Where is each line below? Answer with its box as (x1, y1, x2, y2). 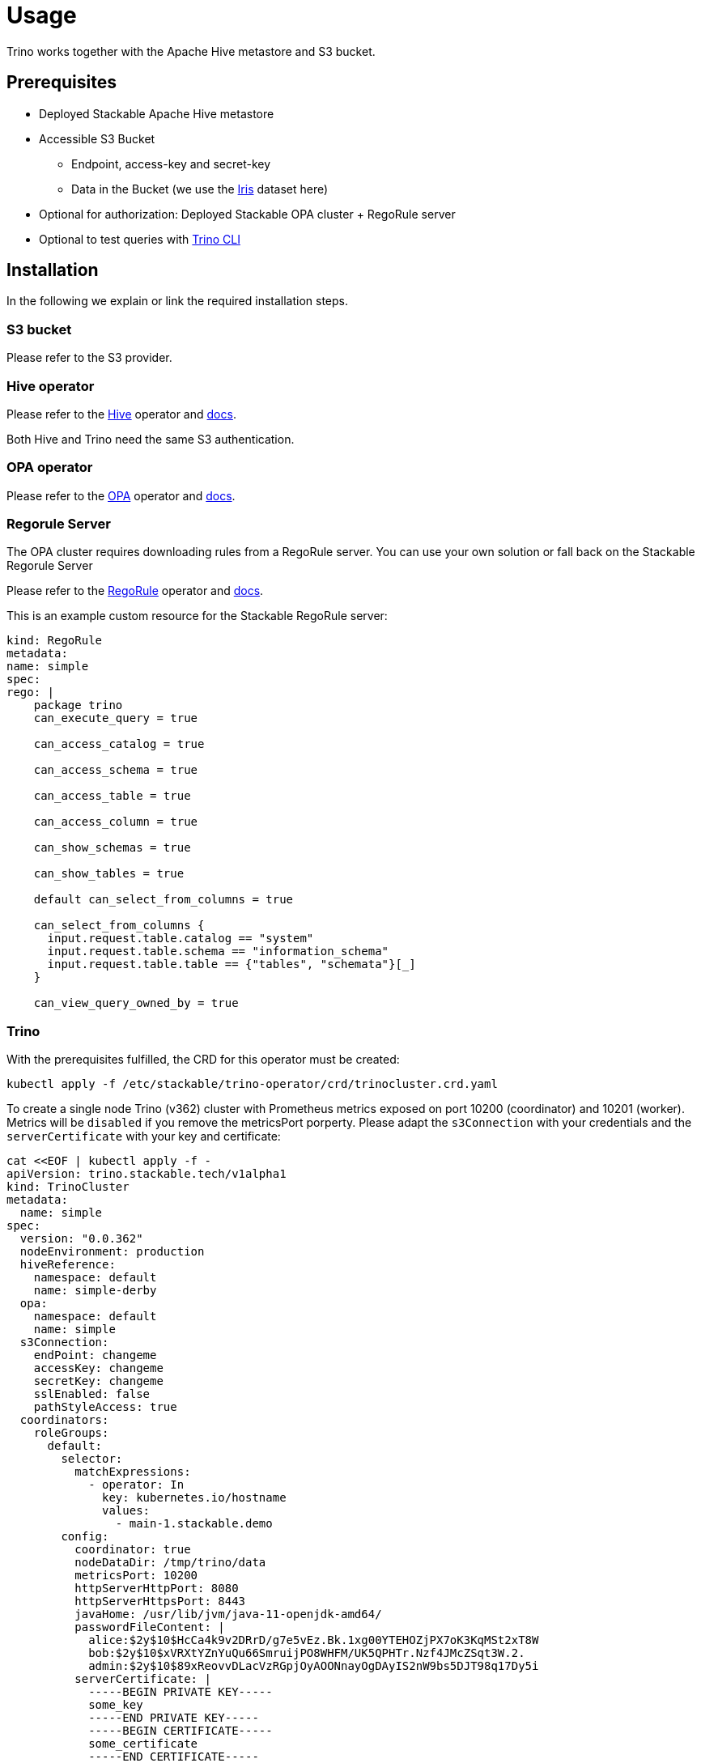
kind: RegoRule (6, 634, 103, 648)
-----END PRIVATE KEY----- (88, 1711, 259, 1725)
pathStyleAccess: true (33, 1400, 177, 1414)
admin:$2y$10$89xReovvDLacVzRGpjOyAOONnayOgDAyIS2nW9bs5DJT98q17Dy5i (88, 1659, 539, 1673)
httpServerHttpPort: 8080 (74, 1582, 239, 1595)
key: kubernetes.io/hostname (102, 1491, 287, 1505)
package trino (33, 699, 123, 712)
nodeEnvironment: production (19, 1245, 205, 1259)
